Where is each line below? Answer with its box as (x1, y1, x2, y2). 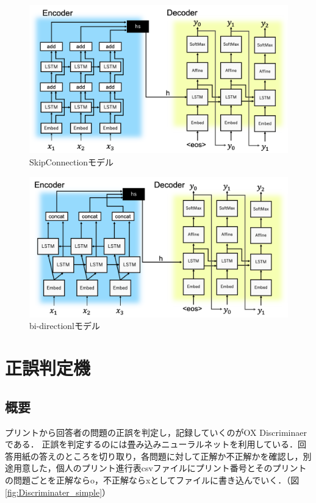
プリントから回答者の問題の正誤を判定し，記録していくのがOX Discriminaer (5, 425, 307, 438)
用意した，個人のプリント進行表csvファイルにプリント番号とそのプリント (13, 461, 307, 474)
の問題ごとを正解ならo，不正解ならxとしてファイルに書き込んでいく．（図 (5, 474, 300, 487)
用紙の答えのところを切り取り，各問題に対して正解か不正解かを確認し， (13, 449, 303, 462)
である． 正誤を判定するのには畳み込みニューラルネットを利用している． (5, 438, 298, 451)
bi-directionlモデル (29, 319, 100, 332)
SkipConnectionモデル (29, 156, 114, 168)
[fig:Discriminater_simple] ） (5, 485, 111, 498)
